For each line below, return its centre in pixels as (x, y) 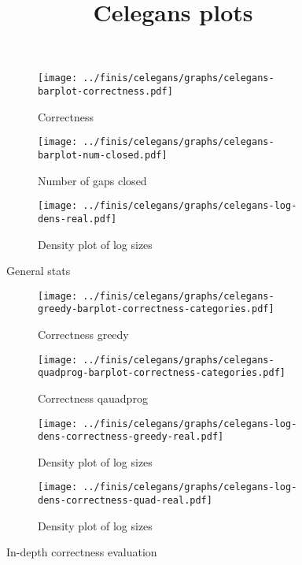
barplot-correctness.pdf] (105, 92)
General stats (39, 271)
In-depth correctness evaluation (82, 552)
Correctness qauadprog (93, 398)
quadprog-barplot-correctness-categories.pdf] (162, 373)
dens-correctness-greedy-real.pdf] (131, 437)
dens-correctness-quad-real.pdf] (125, 501)
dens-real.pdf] (77, 219)
